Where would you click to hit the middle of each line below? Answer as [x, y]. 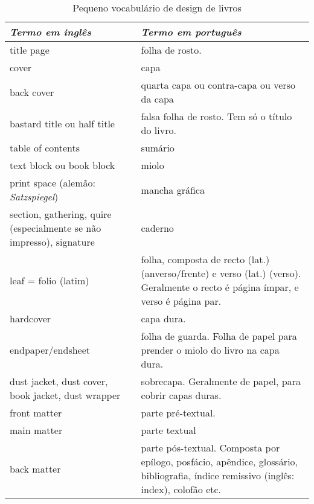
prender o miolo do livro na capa [210, 350]
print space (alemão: [53, 183]
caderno [157, 228]
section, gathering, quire [61, 214]
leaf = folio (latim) [50, 280]
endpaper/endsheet [50, 350]
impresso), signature [52, 242]
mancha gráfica [173, 190]
